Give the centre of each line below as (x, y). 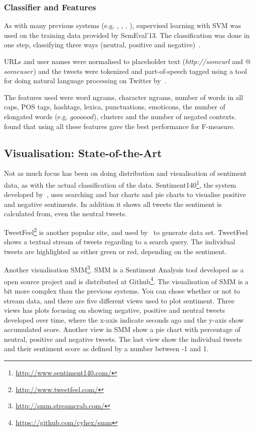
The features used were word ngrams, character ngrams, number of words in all (124, 97)
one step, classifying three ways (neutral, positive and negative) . (102, 45)
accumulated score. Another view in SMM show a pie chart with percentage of (122, 329)
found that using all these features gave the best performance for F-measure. (119, 126)
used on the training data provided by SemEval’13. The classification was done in (127, 35)
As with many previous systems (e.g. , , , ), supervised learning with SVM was (123, 25)
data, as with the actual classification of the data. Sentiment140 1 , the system (120, 184)
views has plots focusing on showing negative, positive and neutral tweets (114, 310)
